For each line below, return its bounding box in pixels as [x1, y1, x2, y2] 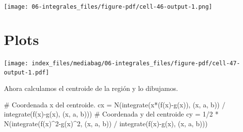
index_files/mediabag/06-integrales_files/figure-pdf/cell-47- [32, 59, 240, 67]
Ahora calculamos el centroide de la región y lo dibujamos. [4, 83, 178, 93]
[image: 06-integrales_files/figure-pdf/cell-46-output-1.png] [4, 3, 212, 10]
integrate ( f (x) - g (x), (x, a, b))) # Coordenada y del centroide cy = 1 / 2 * [4, 109, 219, 119]
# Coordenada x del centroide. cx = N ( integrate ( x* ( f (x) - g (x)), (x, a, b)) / [4, 99, 226, 109]
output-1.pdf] [4, 69, 49, 76]
